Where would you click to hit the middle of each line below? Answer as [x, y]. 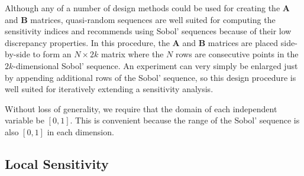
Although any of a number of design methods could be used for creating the [143, 8]
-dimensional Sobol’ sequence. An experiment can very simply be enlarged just [156, 65]
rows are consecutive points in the [237, 54]
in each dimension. [80, 131]
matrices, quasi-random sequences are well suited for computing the [153, 19]
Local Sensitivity [57, 163]
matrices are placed [243, 42]
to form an [52, 54]
